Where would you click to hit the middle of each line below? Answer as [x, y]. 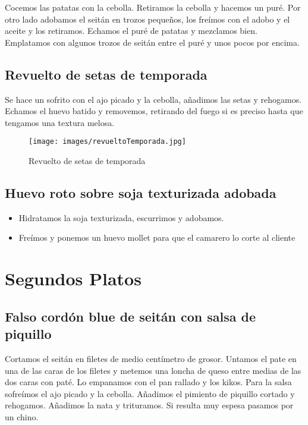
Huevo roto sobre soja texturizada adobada [141, 193]
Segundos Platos [73, 278]
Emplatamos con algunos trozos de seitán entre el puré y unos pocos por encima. [152, 42]
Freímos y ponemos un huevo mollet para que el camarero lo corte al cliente [157, 237]
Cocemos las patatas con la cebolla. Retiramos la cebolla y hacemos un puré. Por [153, 7]
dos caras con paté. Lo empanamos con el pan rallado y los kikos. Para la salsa [148, 382]
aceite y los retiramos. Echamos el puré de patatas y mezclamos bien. [131, 31]
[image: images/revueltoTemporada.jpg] [107, 142]
